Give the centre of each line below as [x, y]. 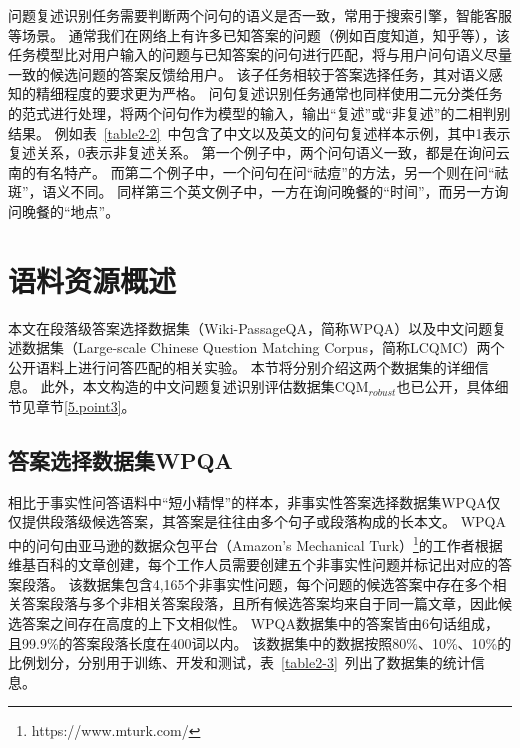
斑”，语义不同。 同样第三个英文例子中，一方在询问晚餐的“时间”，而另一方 [251, 191]
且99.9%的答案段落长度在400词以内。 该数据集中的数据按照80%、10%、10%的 [260, 642]
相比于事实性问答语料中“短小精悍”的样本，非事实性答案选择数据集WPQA [247, 501]
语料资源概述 [92, 279]
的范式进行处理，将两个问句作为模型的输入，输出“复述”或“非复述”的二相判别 [259, 112]
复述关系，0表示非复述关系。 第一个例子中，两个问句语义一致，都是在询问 [252, 152]
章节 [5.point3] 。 [85, 406]
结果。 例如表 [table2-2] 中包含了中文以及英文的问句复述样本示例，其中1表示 [259, 132]
